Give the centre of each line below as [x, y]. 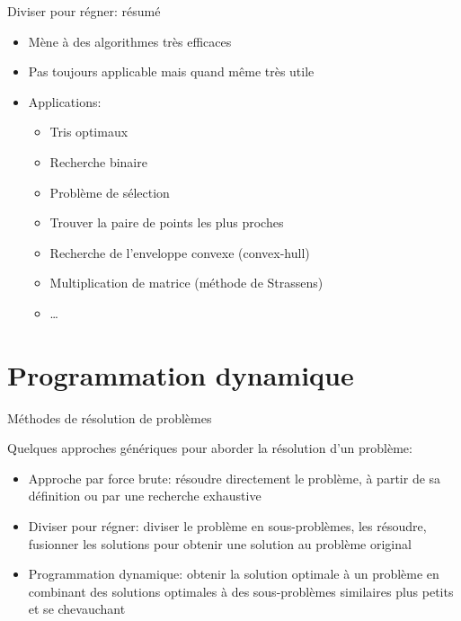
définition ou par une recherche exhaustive [145, 496]
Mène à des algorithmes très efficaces [130, 41]
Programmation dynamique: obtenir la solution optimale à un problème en [234, 574]
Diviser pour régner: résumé [84, 11]
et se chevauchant [77, 609]
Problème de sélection [110, 192]
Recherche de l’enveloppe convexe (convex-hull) [180, 252]
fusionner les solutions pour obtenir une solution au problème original [220, 543]
